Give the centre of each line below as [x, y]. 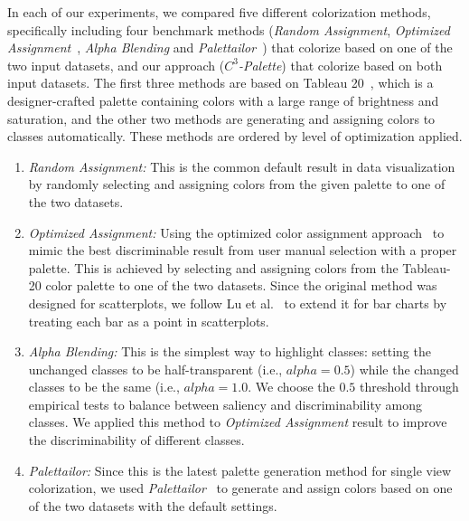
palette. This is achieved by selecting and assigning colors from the [213, 267]
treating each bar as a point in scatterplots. [149, 321]
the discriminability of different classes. [136, 440]
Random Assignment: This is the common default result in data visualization [242, 166]
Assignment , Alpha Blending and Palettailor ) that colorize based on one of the [230, 47]
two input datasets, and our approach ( [116, 65]
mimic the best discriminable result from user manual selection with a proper [243, 250]
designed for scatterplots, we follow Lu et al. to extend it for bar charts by [238, 303]
